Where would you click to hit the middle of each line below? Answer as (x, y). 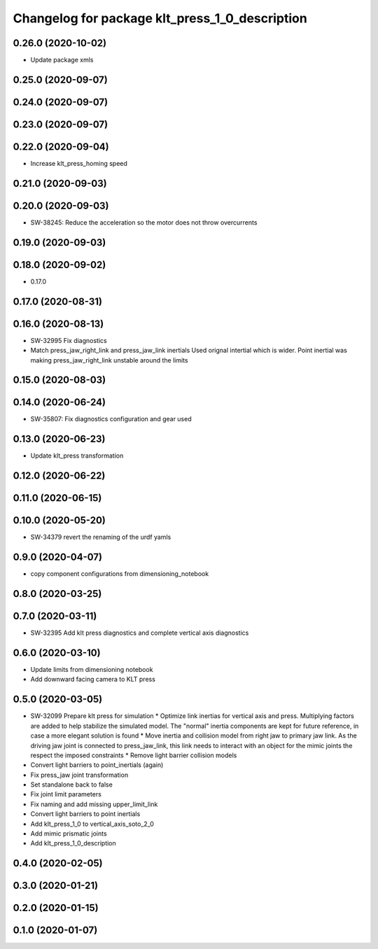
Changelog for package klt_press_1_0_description (160, 18)
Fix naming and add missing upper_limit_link (94, 804)
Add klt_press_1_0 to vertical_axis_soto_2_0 (92, 824)
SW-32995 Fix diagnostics (69, 340)
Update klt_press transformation (77, 456)
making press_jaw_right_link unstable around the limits (109, 360)
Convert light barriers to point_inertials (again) (97, 765)
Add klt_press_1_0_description (73, 843)
